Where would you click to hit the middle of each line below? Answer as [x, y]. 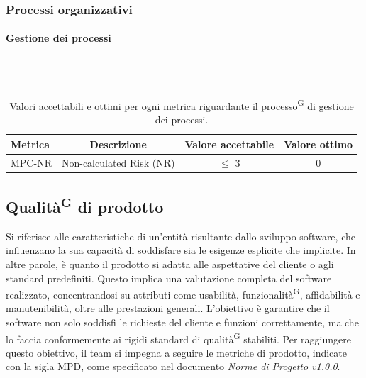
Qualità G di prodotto [85, 205]
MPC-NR [31, 162]
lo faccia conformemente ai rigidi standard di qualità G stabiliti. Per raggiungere [178, 338]
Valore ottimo [318, 144]
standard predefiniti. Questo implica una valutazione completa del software [169, 278]
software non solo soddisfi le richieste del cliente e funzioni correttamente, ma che [182, 322]
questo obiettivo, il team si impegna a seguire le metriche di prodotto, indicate [176, 352]
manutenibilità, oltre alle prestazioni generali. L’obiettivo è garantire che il [168, 308]
